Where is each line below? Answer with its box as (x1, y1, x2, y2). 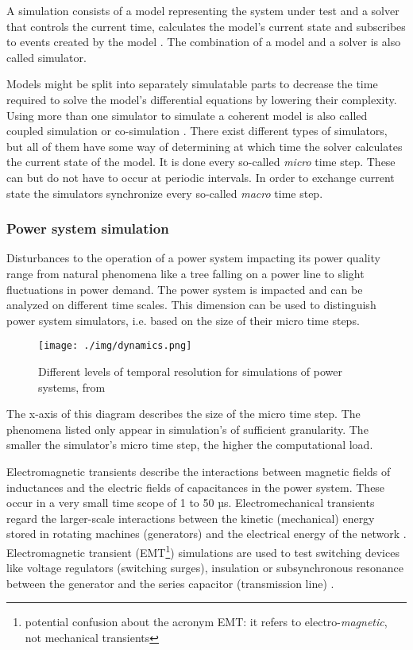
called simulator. (6, 48, 87, 65)
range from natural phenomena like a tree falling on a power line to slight (6, 265, 365, 281)
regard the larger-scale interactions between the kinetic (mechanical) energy (6, 509, 375, 526)
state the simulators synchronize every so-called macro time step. (6, 184, 323, 201)
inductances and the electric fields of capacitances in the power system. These (6, 478, 385, 495)
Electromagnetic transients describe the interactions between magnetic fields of (6, 462, 391, 479)
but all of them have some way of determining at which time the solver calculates (6, 137, 403, 154)
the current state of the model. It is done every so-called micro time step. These (6, 153, 396, 170)
